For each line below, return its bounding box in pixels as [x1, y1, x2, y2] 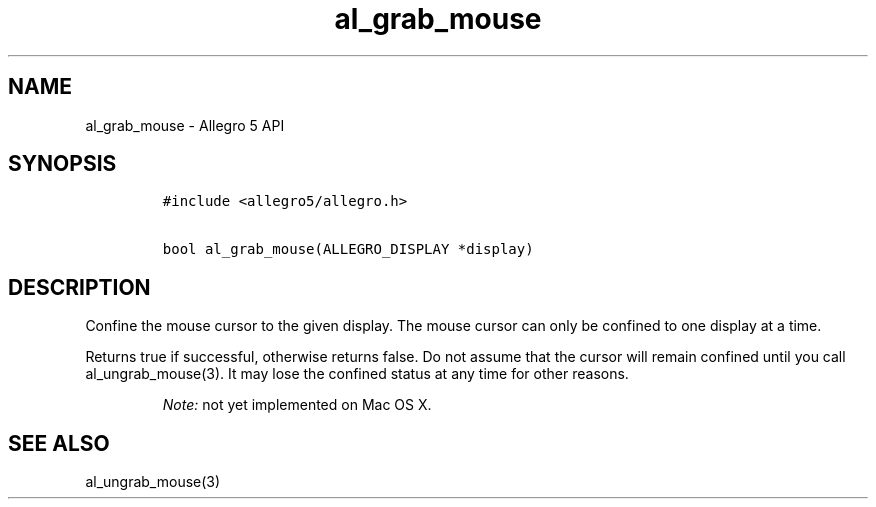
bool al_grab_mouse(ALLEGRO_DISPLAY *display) [162, 241, 534, 258]
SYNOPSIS [8, 151, 117, 177]
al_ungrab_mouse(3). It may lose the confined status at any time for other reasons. [85, 365, 629, 383]
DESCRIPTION [8, 274, 151, 300]
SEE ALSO [8, 430, 110, 456]
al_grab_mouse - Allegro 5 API [85, 116, 285, 134]
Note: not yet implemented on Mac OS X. [162, 396, 432, 414]
